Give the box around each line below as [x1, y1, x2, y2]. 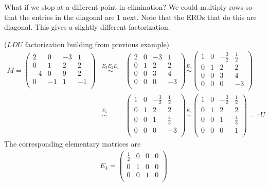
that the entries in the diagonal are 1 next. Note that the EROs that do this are [4, 11, 257, 22]
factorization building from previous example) [25, 38, 170, 49]
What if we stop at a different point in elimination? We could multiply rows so [4, 2, 253, 12]
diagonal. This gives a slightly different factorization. [4, 22, 170, 32]
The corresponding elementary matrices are [4, 138, 141, 149]
